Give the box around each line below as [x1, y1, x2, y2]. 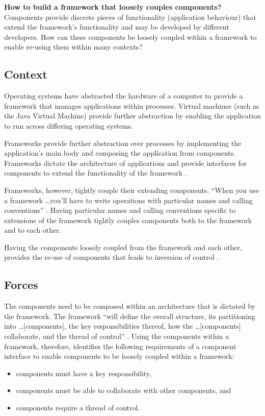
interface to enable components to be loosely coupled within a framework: [4, 351, 234, 361]
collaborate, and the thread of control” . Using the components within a [4, 331, 229, 341]
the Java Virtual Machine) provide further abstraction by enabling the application [4, 110, 261, 121]
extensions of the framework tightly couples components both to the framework [4, 214, 252, 225]
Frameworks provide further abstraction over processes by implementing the [4, 137, 242, 148]
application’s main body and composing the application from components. [4, 148, 236, 158]
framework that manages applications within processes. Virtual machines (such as [4, 100, 259, 111]
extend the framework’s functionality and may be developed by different [4, 21, 229, 32]
